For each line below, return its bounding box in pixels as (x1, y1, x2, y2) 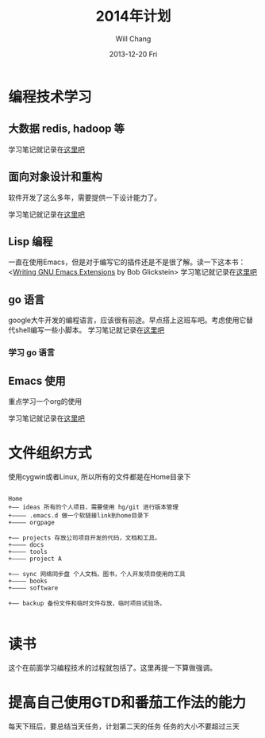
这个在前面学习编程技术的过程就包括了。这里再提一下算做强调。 (8, 663, 217, 672)
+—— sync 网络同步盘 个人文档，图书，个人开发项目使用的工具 (8, 570, 186, 578)
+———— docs (8, 540, 44, 548)
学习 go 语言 (8, 347, 56, 358)
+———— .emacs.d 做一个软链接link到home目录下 (8, 511, 149, 520)
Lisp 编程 (8, 235, 53, 248)
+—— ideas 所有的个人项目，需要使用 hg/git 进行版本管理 (8, 503, 179, 511)
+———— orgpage (8, 518, 56, 526)
